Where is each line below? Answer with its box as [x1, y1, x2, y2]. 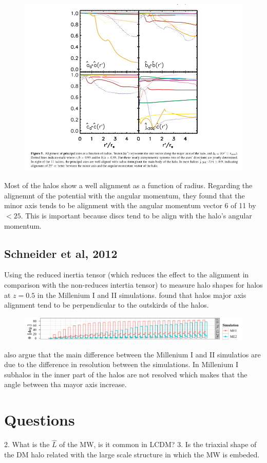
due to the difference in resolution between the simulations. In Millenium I [4, 359, 239, 370]
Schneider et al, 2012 [4, 245, 118, 261]
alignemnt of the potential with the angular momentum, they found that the [4, 190, 245, 200]
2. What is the [4, 439, 50, 450]
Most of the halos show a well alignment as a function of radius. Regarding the [4, 180, 253, 191]
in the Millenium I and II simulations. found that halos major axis [37, 289, 246, 300]
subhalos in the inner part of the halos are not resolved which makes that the [4, 369, 247, 379]
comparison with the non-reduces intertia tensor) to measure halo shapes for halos [4, 279, 263, 290]
